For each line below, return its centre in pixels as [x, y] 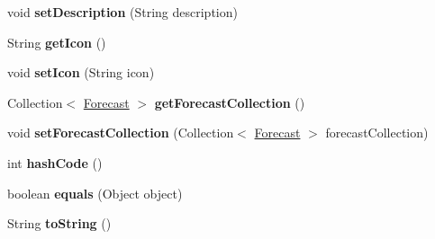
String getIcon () [57, 42]
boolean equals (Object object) [95, 193]
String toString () [59, 223]
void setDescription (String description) [122, 12]
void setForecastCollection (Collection [121, 133]
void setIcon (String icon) [81, 72]
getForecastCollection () [230, 102]
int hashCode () [55, 162]
